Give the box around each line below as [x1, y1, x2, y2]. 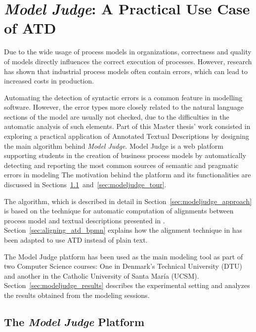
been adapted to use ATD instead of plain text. [4, 235, 148, 245]
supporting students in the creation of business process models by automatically [4, 150, 247, 161]
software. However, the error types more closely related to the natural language [4, 102, 244, 112]
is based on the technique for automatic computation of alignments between [4, 206, 234, 216]
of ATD [4, 18, 56, 38]
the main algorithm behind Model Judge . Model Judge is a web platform [4, 140, 223, 151]
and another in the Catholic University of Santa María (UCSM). [4, 270, 199, 281]
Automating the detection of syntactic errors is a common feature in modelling [4, 92, 243, 102]
